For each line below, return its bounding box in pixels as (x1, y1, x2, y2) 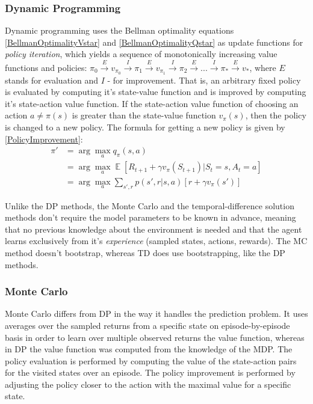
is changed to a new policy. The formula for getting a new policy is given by (5, 121, 285, 133)
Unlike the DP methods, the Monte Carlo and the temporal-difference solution (5, 199, 294, 212)
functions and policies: (5, 61, 87, 73)
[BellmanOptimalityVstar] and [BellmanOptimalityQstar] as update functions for (5, 35, 303, 48)
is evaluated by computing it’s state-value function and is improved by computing (5, 85, 306, 98)
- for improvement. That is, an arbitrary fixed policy (107, 73, 301, 86)
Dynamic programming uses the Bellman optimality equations (5, 24, 234, 37)
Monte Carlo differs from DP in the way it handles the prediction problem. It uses (5, 307, 308, 320)
